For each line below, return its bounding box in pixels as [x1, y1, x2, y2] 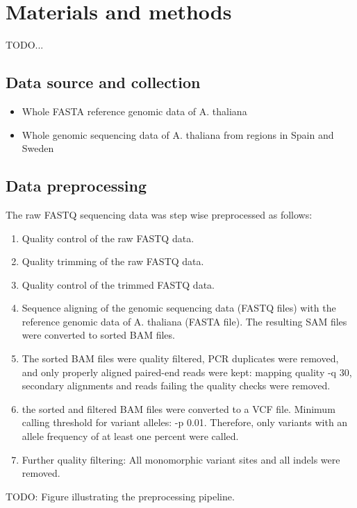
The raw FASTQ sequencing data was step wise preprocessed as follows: [6, 207, 313, 221]
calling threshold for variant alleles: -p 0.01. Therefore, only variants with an [22, 415, 348, 430]
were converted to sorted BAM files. [22, 328, 175, 342]
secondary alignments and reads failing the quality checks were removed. [22, 378, 331, 393]
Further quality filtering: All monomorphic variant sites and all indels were [22, 452, 340, 466]
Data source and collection [6, 71, 201, 93]
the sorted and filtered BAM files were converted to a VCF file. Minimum [22, 401, 335, 416]
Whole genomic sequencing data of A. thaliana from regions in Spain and [22, 127, 334, 142]
